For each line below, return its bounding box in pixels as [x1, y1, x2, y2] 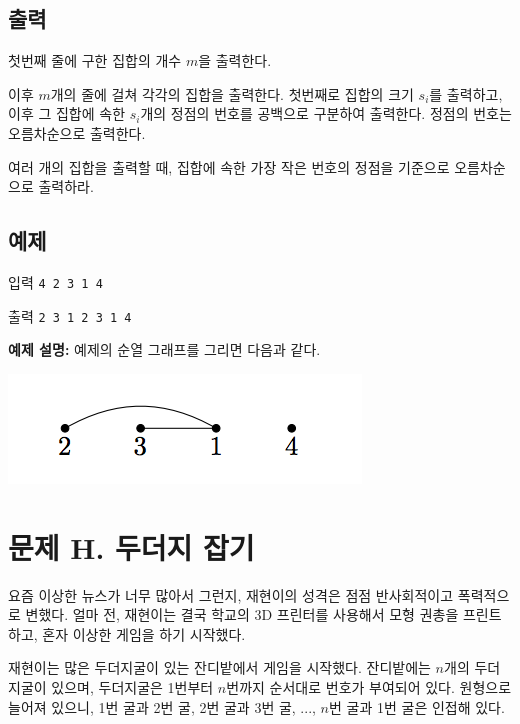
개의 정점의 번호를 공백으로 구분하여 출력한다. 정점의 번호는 [140, 103, 512, 124]
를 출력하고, [429, 83, 503, 104]
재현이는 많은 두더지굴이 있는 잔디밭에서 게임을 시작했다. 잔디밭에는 [8, 657, 431, 678]
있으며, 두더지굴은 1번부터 [51, 676, 214, 697]
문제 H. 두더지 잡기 [8, 526, 255, 567]
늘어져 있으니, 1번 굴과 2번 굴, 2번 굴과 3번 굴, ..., [8, 696, 316, 717]
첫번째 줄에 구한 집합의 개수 [8, 50, 182, 71]
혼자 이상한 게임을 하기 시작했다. [42, 623, 246, 644]
